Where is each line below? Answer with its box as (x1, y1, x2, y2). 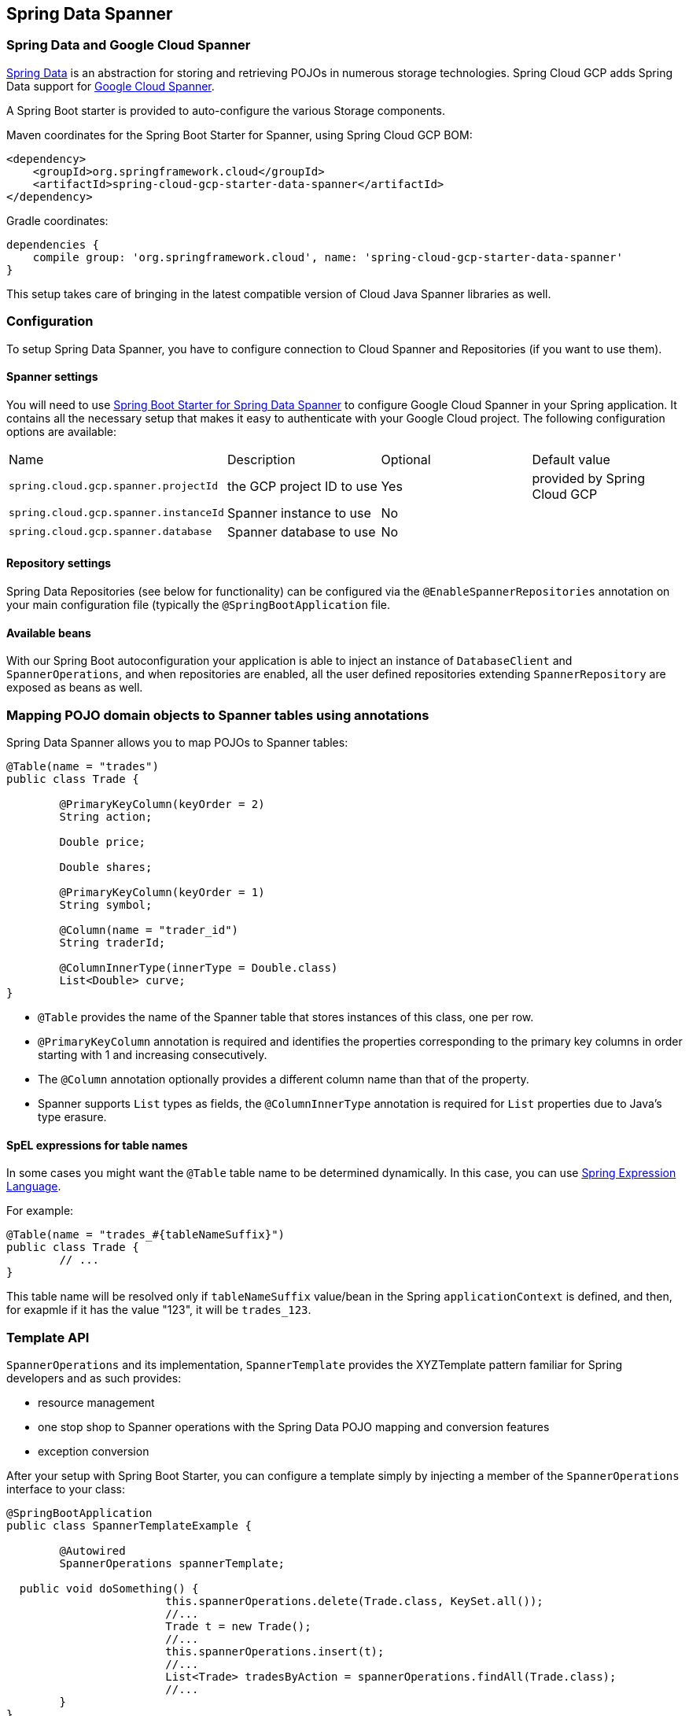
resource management (38, 1395, 155, 1409)
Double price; (59, 835, 146, 848)
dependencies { (6, 238, 100, 251)
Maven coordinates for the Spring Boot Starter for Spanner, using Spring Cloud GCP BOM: (6, 127, 473, 142)
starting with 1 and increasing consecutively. (38, 1047, 267, 1061)
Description (227, 451, 296, 467)
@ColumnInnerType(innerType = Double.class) (59, 961, 338, 974)
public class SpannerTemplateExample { (6, 1519, 252, 1532)
